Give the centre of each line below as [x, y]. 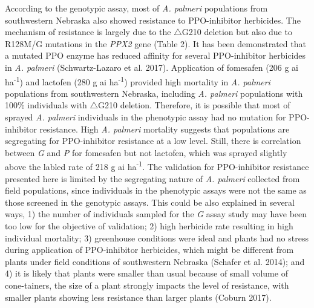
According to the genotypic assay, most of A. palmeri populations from [136, 8]
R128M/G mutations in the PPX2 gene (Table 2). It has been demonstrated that [155, 43]
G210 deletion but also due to [237, 32]
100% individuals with [46, 105]
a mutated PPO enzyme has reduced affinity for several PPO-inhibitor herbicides [155, 55]
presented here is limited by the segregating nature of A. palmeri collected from [152, 178]
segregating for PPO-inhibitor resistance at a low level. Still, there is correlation [153, 141]
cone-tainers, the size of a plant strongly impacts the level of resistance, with [147, 285]
